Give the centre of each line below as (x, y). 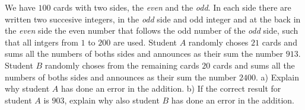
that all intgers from (42, 42)
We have (20, 7)
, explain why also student (112, 100)
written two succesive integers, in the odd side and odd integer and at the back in (153, 19)
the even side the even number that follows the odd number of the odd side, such (152, 30)
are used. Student (145, 42)
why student (27, 88)
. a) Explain (277, 77)
